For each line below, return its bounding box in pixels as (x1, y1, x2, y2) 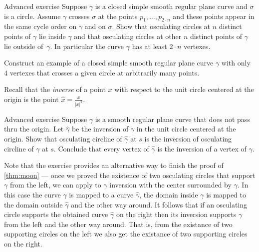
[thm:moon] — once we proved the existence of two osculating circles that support (4, 169, 256, 180)
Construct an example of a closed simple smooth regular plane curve (4, 57, 214, 68)
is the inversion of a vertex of (157, 143, 247, 153)
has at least (132, 40, 167, 51)
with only (221, 57, 251, 68)
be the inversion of (71, 123, 129, 134)
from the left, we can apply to (9, 179, 101, 190)
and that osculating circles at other (74, 30, 182, 41)
